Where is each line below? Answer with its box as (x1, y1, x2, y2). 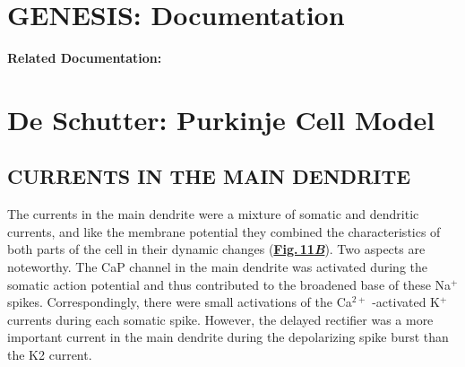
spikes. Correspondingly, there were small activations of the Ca (7, 293, 352, 311)
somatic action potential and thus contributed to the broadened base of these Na (7, 275, 452, 293)
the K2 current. (7, 345, 92, 364)
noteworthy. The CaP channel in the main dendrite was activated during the (7, 258, 428, 276)
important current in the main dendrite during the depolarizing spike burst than (7, 328, 449, 346)
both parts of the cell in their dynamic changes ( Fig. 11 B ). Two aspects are (7, 240, 426, 258)
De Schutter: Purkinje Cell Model (7, 100, 435, 137)
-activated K (372, 293, 440, 311)
